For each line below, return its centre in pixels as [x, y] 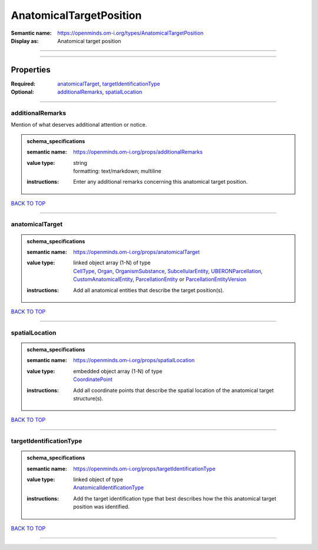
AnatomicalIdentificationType [109, 488]
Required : [23, 84]
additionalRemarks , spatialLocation [100, 92]
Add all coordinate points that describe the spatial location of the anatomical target [173, 390]
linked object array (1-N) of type [112, 263]
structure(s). [88, 398]
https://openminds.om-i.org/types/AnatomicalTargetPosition [130, 33]
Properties [31, 70]
